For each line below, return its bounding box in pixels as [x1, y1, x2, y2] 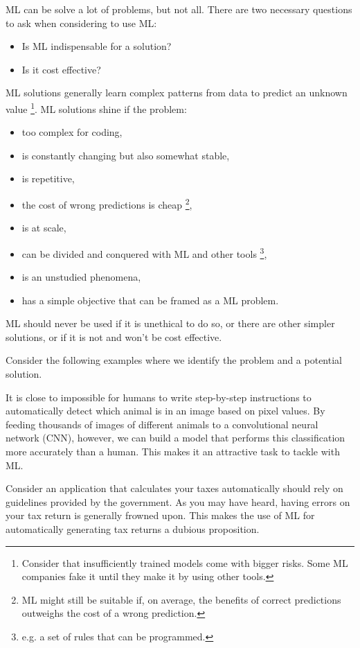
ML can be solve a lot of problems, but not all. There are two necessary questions [6, 2, 352, 16]
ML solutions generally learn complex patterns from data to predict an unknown [6, 85, 348, 100]
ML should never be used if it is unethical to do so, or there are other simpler [6, 316, 335, 331]
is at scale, [21, 220, 66, 235]
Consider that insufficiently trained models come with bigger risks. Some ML [21, 555, 348, 570]
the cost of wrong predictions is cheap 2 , [21, 195, 192, 211]
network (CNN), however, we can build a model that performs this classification [6, 430, 345, 445]
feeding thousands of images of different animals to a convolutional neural [6, 417, 318, 431]
